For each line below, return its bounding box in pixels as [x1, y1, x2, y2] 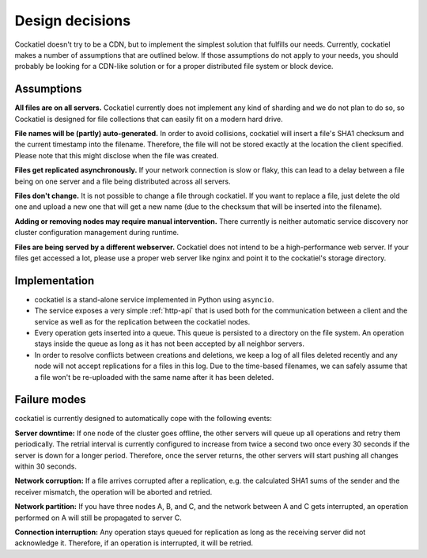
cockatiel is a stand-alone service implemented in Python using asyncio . [34, 294, 274, 304]
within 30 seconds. [14, 461, 77, 471]
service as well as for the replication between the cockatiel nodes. [34, 317, 251, 326]
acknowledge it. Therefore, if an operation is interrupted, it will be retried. [14, 538, 253, 548]
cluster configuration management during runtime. [14, 228, 179, 237]
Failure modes [14, 393, 86, 407]
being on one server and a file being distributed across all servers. [14, 177, 231, 186]
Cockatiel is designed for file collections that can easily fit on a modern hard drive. [14, 114, 284, 123]
